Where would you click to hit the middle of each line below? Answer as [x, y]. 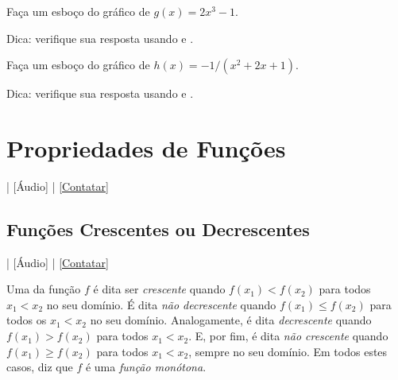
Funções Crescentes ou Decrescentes [158, 229]
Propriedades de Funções [146, 147]
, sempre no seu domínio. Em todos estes [288, 351]
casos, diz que [40, 367]
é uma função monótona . [146, 367]
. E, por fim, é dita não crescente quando [288, 336]
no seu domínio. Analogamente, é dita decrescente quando [231, 320]
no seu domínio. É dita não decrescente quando [161, 304]
